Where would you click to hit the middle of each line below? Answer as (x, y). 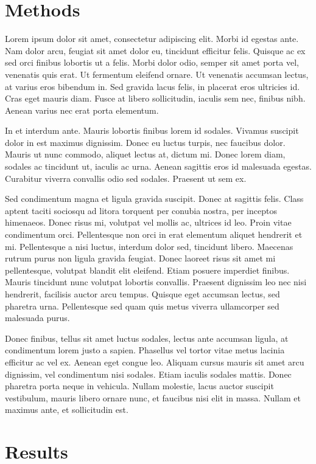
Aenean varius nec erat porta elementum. (82, 110)
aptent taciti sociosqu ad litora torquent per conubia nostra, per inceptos (141, 210)
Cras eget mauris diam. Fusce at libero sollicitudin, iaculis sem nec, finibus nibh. (155, 98)
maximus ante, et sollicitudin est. (67, 410)
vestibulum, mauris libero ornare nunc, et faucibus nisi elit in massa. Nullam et (153, 397)
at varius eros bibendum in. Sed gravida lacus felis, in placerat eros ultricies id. (153, 86)
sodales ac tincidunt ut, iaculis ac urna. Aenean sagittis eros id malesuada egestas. (158, 166)
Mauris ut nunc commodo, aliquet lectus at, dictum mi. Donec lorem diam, (145, 154)
